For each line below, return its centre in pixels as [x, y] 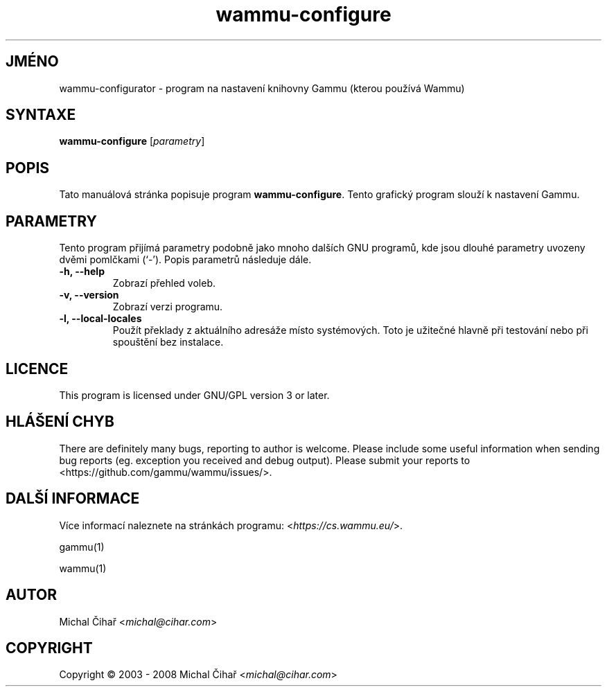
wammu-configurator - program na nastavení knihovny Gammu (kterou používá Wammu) [262, 88]
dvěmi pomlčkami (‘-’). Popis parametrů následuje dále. [185, 260]
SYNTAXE [41, 115]
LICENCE [37, 369]
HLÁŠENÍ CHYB [60, 422]
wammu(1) [83, 568]
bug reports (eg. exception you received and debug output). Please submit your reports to [265, 460]
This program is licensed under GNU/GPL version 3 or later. [194, 395]
